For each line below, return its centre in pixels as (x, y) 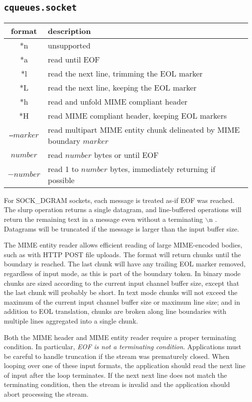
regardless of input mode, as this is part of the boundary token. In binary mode (122, 273)
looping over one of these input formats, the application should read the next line (125, 365)
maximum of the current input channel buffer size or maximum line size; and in (122, 301)
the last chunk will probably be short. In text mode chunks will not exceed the (121, 292)
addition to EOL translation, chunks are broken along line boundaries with (115, 311)
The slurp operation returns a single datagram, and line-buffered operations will (123, 209)
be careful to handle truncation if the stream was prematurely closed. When (117, 356)
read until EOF (74, 59)
